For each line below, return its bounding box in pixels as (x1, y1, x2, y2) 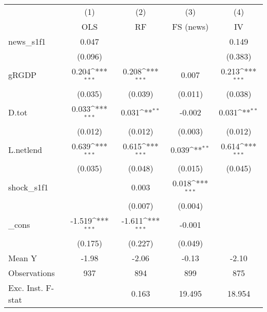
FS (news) (172, 21, 209, 32)
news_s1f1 (8, 35, 46, 47)
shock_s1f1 (8, 181, 48, 193)
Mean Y (8, 251, 37, 264)
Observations (8, 266, 55, 279)
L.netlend (8, 143, 43, 155)
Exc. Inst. (8, 281, 43, 294)
